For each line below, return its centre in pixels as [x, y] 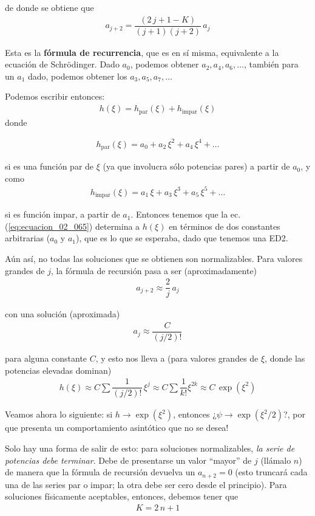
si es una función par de [49, 166]
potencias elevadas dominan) [58, 370]
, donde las [285, 358]
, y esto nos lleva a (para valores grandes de [177, 358]
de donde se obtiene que [49, 7]
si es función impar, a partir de [63, 214]
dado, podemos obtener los [77, 76]
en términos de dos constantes [225, 226]
